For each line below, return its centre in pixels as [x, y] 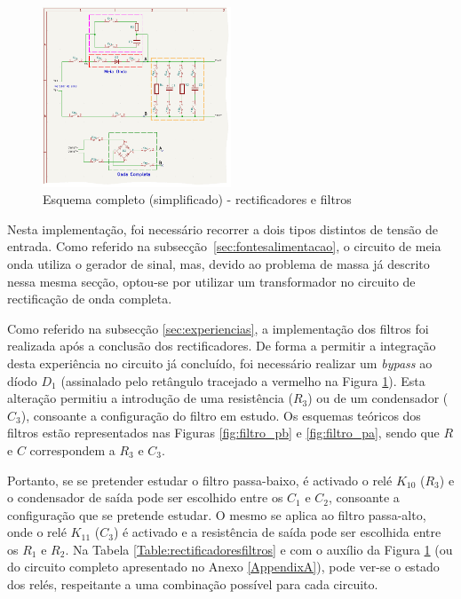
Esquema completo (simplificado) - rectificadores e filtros [197, 199]
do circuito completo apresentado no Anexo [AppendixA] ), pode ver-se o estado [223, 567]
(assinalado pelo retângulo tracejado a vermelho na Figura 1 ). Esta [243, 380]
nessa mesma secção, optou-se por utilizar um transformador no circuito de [211, 281]
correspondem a [72, 449]
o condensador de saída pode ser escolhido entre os [145, 497]
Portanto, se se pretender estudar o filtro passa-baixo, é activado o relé [200, 480]
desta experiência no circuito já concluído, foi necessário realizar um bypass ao [220, 363]
